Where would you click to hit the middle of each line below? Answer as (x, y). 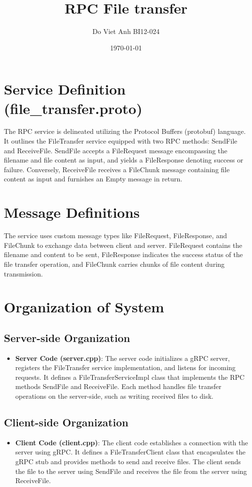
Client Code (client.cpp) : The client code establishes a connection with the (132, 442)
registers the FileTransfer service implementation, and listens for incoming (126, 367)
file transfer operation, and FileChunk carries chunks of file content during (114, 264)
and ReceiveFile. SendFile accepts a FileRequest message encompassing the (116, 150)
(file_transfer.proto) (73, 108)
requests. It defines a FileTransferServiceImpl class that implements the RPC (130, 377)
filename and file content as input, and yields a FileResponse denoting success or (124, 160)
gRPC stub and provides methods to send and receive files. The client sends (128, 462)
